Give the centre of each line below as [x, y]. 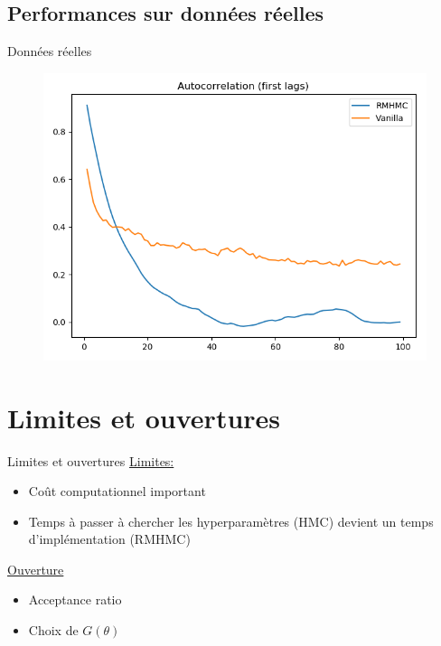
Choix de [53, 630]
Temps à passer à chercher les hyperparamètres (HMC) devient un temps [231, 521]
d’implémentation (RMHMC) [109, 539]
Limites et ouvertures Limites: [91, 460]
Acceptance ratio [75, 599]
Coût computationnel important [117, 491]
